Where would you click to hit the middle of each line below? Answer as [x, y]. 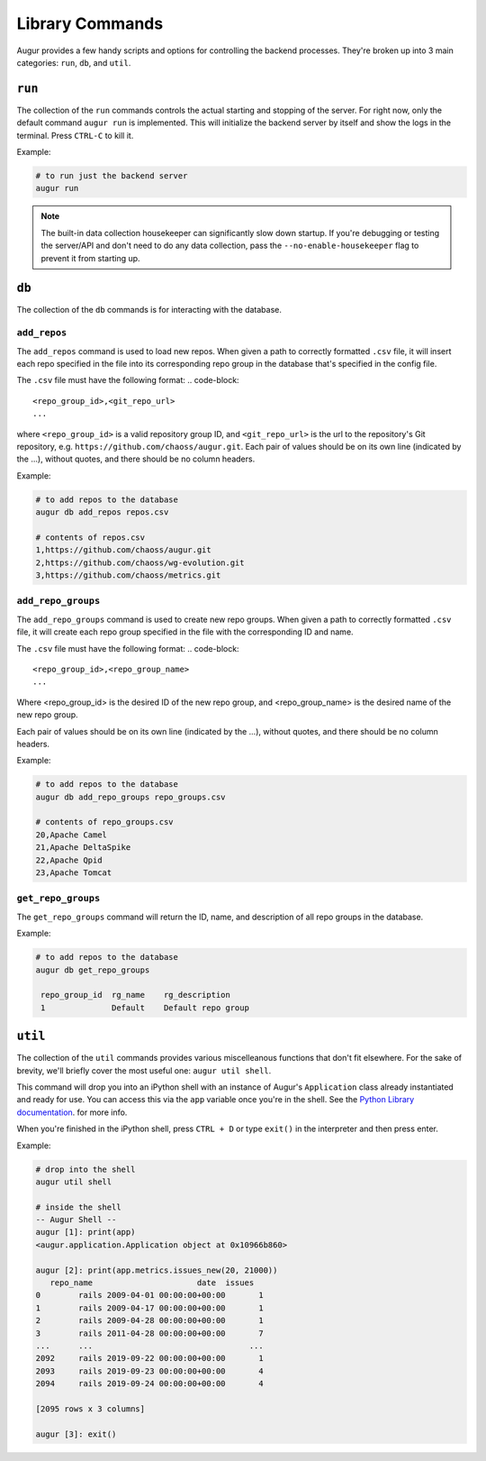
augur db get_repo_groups [93, 970]
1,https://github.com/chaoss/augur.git [123, 550]
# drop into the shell [85, 1169]
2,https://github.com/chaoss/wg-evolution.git [140, 562]
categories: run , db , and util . [74, 62]
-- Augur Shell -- [76, 1220]
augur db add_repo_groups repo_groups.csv [130, 797]
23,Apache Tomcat [74, 873]
